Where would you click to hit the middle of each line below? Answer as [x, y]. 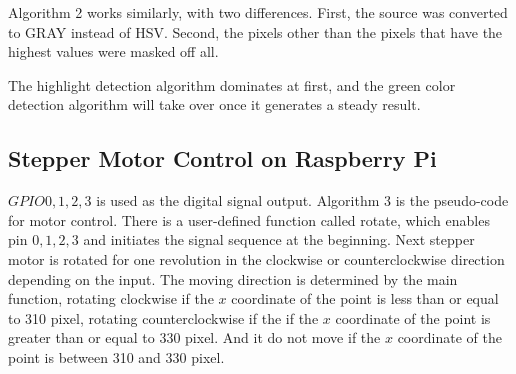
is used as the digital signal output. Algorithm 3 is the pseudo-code [302, 200]
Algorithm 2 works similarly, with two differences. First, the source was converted [258, 12]
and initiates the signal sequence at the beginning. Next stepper [279, 239]
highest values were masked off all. [113, 51]
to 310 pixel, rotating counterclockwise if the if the [163, 317]
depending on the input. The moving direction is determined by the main [233, 278]
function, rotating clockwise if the [111, 298]
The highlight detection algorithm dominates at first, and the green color [232, 84]
